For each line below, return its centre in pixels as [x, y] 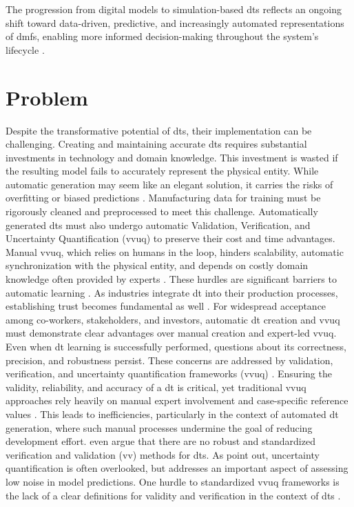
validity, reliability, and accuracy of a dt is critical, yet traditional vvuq [156, 387]
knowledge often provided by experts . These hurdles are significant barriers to [171, 279]
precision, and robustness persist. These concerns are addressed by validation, [169, 360]
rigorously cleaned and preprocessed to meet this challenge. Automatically [162, 211]
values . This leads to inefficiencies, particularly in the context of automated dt [172, 414]
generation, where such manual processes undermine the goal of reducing [159, 427]
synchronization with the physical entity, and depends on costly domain [157, 265]
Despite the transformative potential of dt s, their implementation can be [159, 130]
